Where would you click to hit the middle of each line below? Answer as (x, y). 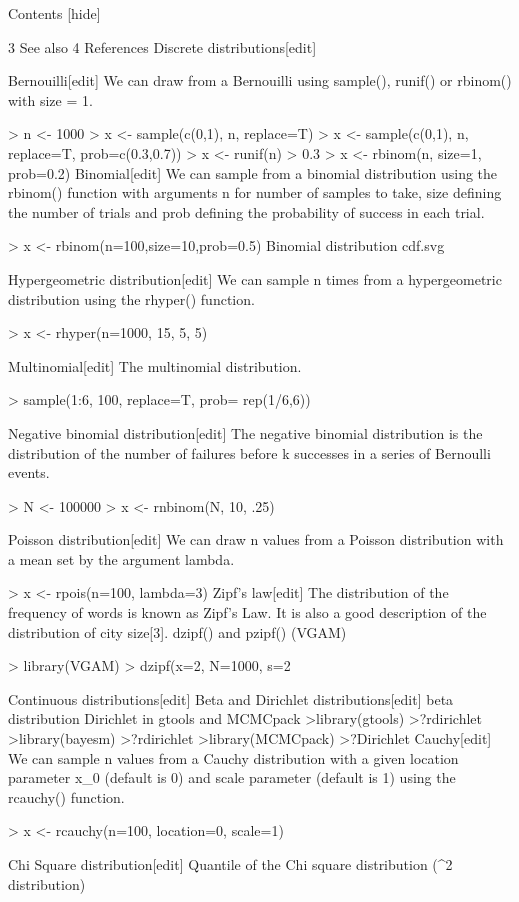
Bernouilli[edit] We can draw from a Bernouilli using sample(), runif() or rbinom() (260, 80)
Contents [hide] (54, 13)
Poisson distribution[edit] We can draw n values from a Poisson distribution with (256, 539)
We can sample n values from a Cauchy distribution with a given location (233, 757)
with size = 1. (50, 99)
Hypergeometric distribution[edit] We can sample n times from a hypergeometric (255, 278)
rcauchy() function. (66, 796)
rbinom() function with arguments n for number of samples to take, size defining (255, 192)
